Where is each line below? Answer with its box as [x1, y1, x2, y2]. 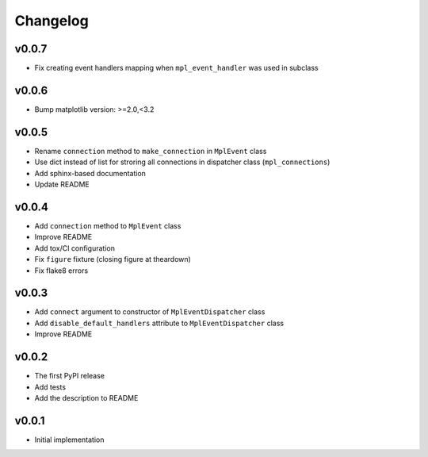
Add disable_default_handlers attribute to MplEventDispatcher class [34, 318, 285, 328]
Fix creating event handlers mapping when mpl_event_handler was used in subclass [34, 63, 319, 73]
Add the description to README [34, 393, 139, 402]
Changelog [14, 12, 89, 29]
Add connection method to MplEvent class [34, 221, 182, 230]
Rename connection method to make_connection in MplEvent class [34, 146, 267, 156]
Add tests [34, 382, 67, 392]
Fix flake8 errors [34, 266, 89, 275]
